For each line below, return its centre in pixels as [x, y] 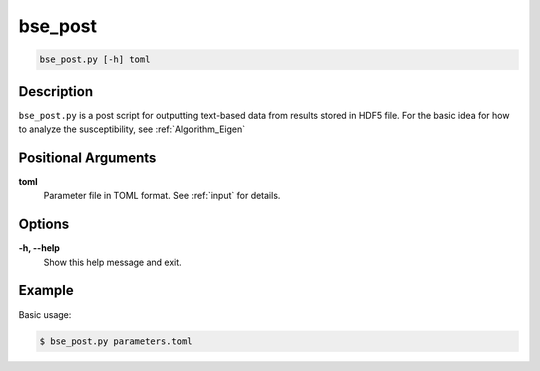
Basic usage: [45, 314]
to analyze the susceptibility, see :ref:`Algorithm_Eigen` [132, 129]
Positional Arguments [87, 157]
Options [44, 224]
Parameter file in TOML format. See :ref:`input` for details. [162, 196]
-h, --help [39, 248]
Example [46, 290]
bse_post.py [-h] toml [95, 59]
